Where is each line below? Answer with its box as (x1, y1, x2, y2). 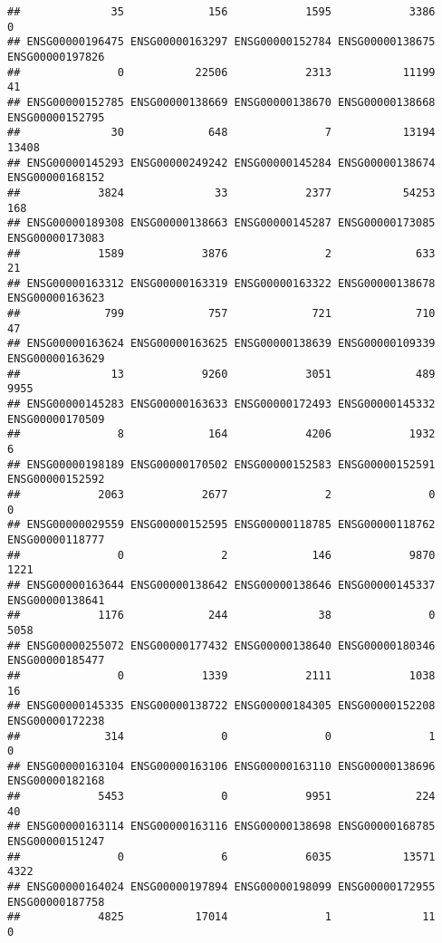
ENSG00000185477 (7, 654, 105, 668)
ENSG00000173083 (7, 231, 105, 245)
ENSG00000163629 (7, 352, 105, 366)
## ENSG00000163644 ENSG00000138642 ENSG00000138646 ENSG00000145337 (7, 578, 436, 592)
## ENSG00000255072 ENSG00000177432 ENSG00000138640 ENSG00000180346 (7, 639, 436, 652)
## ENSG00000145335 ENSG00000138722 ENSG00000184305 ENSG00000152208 (7, 699, 436, 713)
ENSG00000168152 (7, 171, 105, 185)
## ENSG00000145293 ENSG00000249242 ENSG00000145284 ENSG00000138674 (7, 156, 436, 169)
